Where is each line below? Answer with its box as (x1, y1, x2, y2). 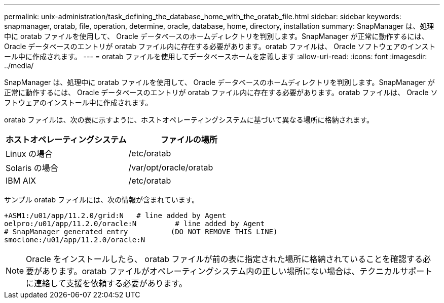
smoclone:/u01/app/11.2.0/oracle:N (4, 236, 145, 244)
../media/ (4, 61, 34, 70)
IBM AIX (6, 176, 36, 186)
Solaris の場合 (6, 163, 58, 173)
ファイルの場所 (160, 135, 217, 145)
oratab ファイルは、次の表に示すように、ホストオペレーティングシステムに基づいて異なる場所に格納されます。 (4, 115, 374, 124)
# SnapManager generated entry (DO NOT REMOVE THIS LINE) (4, 228, 278, 236)
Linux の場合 (6, 149, 53, 159)
